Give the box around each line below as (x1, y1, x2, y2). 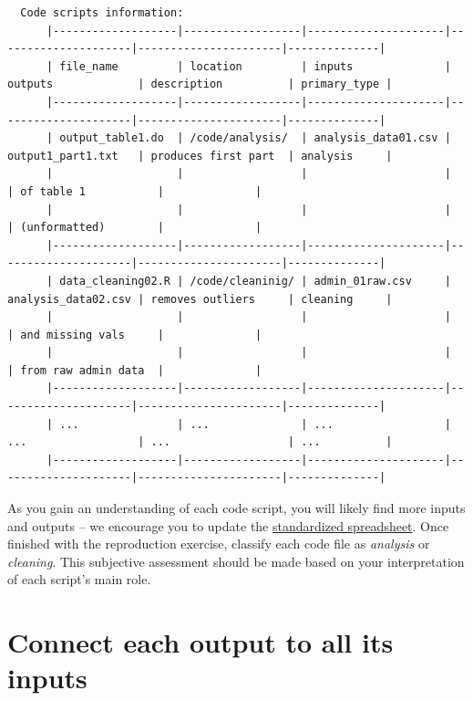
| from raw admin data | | (7, 363, 262, 377)
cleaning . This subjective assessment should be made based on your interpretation (7, 551, 465, 570)
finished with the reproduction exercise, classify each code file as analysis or (7, 534, 430, 553)
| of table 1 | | (7, 184, 262, 198)
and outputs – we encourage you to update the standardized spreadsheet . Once (7, 516, 449, 535)
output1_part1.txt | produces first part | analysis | (7, 149, 393, 162)
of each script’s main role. (7, 570, 151, 589)
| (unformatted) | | (7, 221, 262, 235)
